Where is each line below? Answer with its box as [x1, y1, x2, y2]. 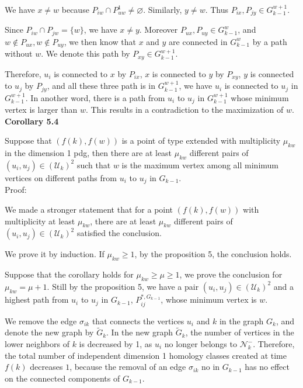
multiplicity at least [5, 214, 75, 227]
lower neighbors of [5, 338, 69, 350]
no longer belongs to [164, 338, 237, 350]
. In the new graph [106, 326, 173, 338]
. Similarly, [143, 4, 182, 15]
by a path [252, 35, 287, 47]
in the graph [219, 314, 264, 327]
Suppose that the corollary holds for [5, 268, 134, 280]
